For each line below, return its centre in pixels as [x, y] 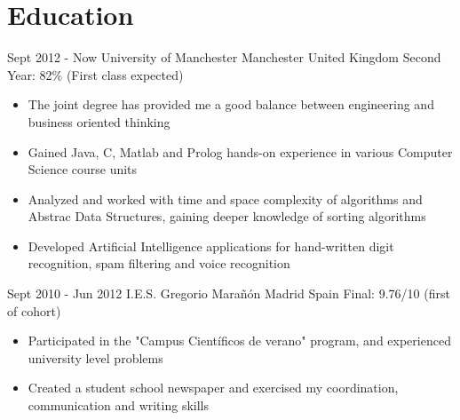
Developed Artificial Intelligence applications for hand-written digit [211, 246]
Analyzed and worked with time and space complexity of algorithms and [225, 198]
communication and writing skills [119, 405]
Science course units [83, 169]
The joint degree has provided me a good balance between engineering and [231, 104]
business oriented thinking [99, 121]
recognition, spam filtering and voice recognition [159, 263]
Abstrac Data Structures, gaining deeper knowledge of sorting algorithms [227, 216]
